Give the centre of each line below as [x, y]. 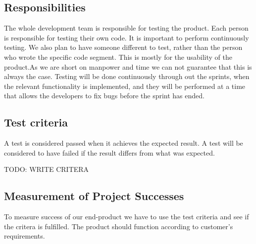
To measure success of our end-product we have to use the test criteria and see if [127, 217]
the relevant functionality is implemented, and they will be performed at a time [125, 86]
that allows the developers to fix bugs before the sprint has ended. [104, 96]
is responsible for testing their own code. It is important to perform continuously [127, 37]
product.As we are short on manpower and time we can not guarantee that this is [128, 66]
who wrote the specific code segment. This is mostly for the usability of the [118, 57]
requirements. [25, 236]
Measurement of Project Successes [94, 196]
